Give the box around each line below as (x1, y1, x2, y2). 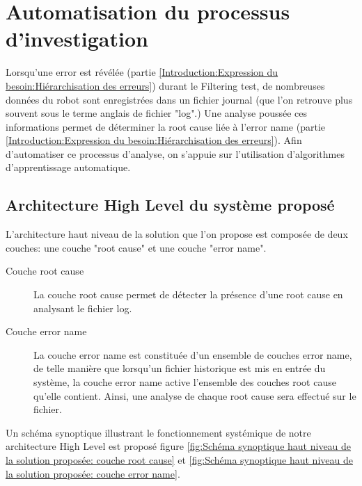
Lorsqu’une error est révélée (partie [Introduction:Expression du (6, 65, 278, 79)
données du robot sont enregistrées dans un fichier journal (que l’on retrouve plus (6, 92, 353, 106)
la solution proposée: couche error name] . (6, 466, 180, 480)
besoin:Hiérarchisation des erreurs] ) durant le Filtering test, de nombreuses (6, 78, 325, 92)
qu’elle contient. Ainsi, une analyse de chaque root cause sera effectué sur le (33, 388, 356, 403)
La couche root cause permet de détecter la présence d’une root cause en (33, 287, 343, 302)
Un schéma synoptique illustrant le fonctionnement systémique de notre (6, 425, 311, 439)
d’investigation (6, 24, 148, 53)
